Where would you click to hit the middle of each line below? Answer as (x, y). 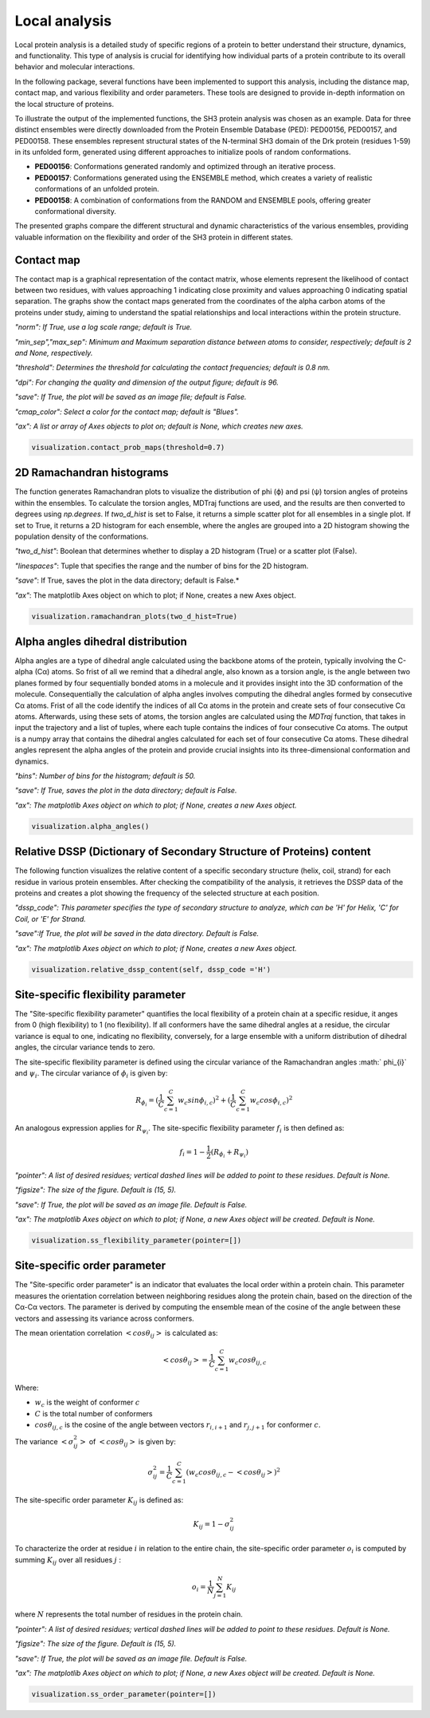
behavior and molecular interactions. (75, 67)
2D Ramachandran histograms (92, 473)
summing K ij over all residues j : (68, 1560)
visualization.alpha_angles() (90, 826)
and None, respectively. (54, 353)
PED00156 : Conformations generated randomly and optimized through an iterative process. (185, 167)
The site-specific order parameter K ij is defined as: (99, 1501)
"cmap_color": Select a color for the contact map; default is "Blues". (127, 412)
